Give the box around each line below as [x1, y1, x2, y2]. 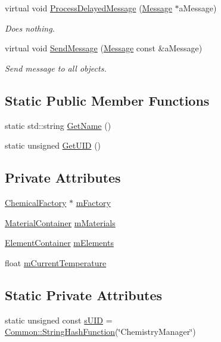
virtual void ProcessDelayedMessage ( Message [5, 2, 172, 14]
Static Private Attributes [5, 285, 163, 304]
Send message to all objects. [5, 61, 107, 74]
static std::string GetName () [5, 119, 111, 131]
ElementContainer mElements [5, 236, 114, 249]
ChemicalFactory [5, 196, 67, 208]
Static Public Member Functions [5, 91, 210, 109]
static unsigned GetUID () [5, 139, 101, 152]
